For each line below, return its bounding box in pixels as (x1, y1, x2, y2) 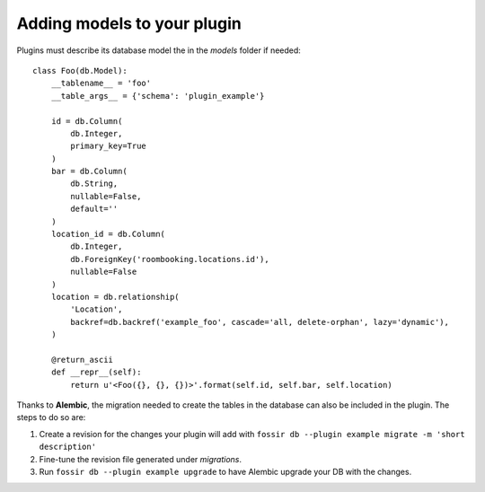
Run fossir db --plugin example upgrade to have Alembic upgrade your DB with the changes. (39, 467, 412, 478)
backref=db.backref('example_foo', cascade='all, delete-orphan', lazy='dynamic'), (70, 317, 449, 327)
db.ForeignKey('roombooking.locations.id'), (70, 254, 269, 264)
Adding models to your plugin (16, 13, 242, 33)
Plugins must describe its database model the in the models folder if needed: (16, 45, 301, 56)
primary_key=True (70, 141, 147, 152)
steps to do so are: (16, 412, 86, 423)
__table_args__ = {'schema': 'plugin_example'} (50, 91, 265, 101)
